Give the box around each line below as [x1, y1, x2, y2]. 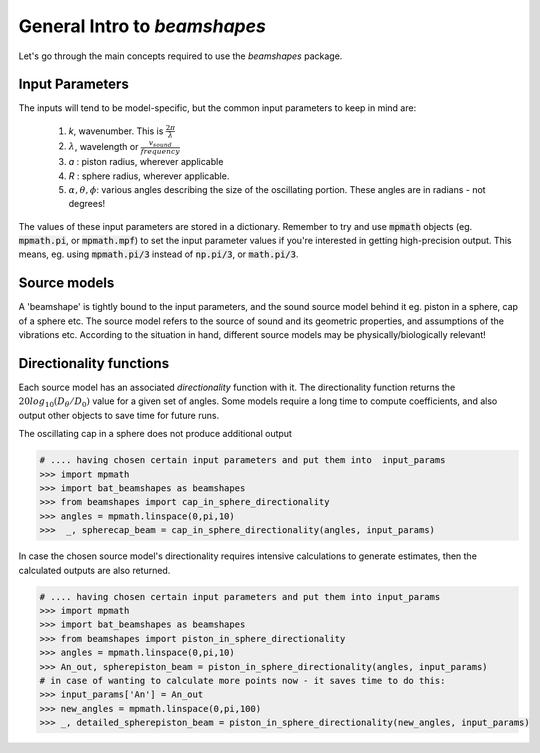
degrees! [68, 198, 106, 210]
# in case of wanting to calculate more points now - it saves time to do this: [39, 675, 446, 686]
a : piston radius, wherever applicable [68, 156, 224, 168]
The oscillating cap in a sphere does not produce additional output [18, 428, 292, 440]
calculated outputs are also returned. [18, 564, 171, 576]
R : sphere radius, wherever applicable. [68, 170, 230, 182]
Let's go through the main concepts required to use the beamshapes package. [18, 50, 343, 62]
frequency [140, 146, 180, 156]
